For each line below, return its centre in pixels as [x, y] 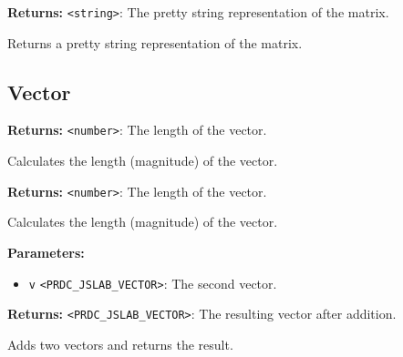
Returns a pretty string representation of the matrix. [155, 42]
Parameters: [46, 252]
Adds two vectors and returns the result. [120, 344]
